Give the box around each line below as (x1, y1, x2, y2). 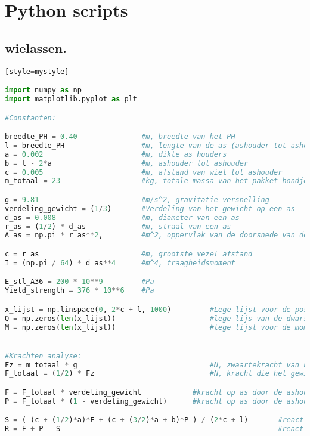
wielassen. (5, 38, 67, 57)
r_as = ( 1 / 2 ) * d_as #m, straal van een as (5, 222, 231, 231)
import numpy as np (5, 86, 82, 95)
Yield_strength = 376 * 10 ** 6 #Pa (5, 286, 154, 295)
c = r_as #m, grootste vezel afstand (5, 249, 253, 258)
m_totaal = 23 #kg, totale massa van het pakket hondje (5, 177, 308, 185)
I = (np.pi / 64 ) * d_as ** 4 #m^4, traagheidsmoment (5, 258, 235, 267)
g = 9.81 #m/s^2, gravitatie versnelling (5, 195, 269, 204)
